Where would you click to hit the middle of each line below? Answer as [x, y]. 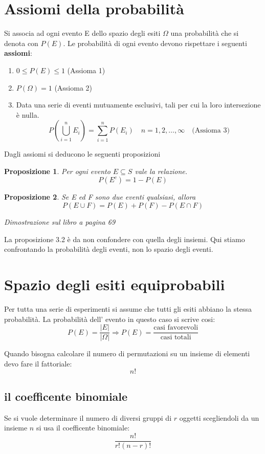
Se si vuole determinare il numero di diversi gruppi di [88, 417]
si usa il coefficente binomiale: [83, 428]
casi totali [176, 338]
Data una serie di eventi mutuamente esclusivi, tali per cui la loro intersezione [138, 105]
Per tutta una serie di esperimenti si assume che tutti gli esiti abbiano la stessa [128, 308]
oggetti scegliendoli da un [219, 417]
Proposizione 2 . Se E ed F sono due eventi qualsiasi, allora [100, 197]
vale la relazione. [161, 171]
